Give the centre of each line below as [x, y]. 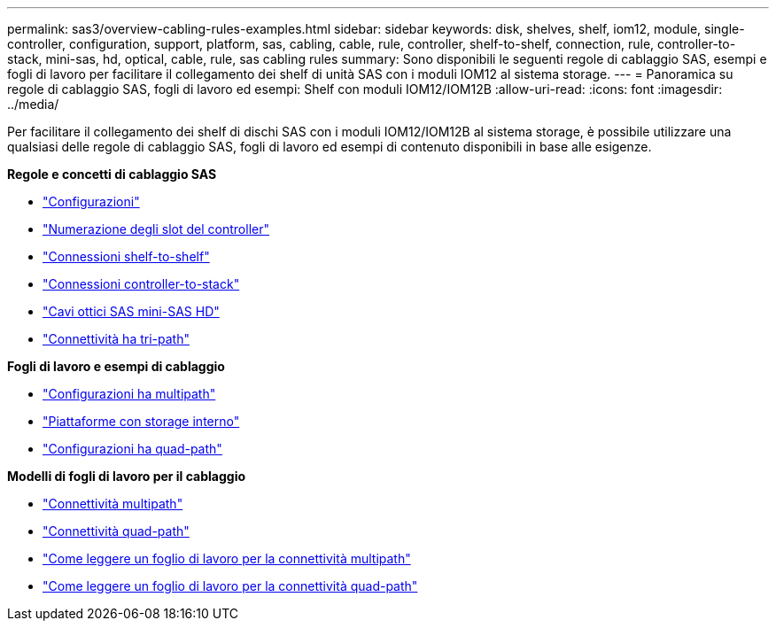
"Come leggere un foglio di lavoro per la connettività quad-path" [230, 586]
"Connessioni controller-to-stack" [141, 284]
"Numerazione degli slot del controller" [156, 229]
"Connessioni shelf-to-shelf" [126, 256]
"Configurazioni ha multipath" [129, 394]
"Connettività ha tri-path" [116, 339]
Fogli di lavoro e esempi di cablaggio [116, 366]
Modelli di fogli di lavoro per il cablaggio [127, 476]
